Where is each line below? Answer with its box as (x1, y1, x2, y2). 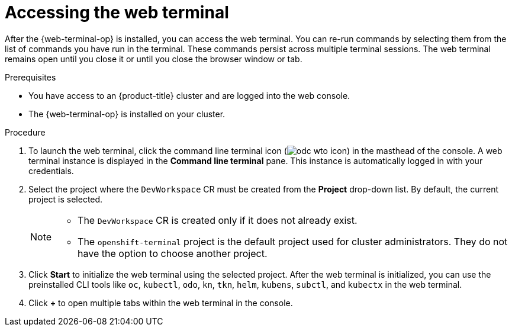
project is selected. (28, 194, 103, 204)
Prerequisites (5, 72, 56, 82)
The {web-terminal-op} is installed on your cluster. (28, 108, 226, 119)
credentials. (28, 165, 74, 176)
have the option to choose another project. (78, 247, 268, 259)
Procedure (5, 127, 46, 137)
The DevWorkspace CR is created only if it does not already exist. (78, 214, 358, 226)
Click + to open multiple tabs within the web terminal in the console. (28, 297, 293, 308)
